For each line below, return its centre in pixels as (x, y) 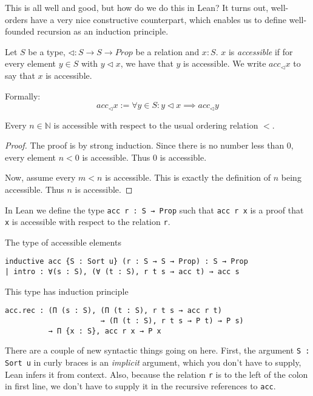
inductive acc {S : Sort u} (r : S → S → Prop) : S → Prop (126, 262)
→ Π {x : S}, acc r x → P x (105, 331)
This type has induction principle (67, 291)
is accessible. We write (225, 63)
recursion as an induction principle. (103, 31)
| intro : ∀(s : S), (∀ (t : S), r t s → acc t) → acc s (122, 272)
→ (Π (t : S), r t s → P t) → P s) (172, 321)
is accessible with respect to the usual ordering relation (156, 125)
